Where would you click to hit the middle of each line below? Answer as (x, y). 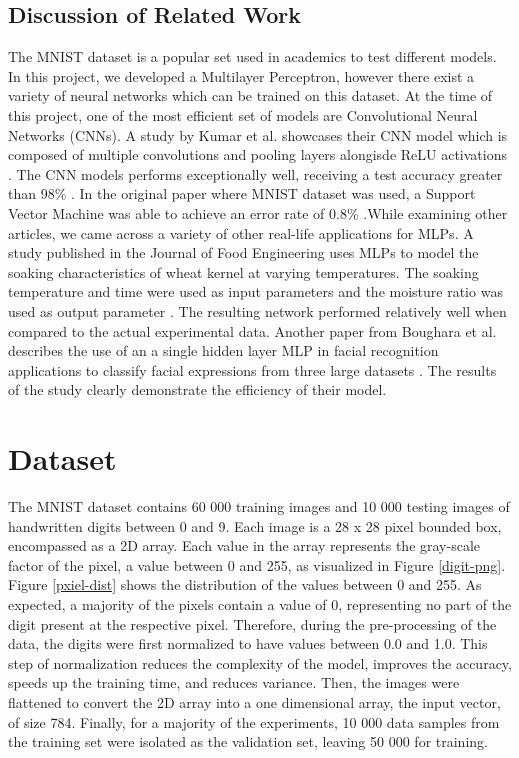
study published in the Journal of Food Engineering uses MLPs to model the (243, 252)
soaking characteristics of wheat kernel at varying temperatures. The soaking (243, 271)
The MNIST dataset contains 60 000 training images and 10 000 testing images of (259, 506)
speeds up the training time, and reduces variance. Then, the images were (234, 682)
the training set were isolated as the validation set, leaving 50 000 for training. (248, 741)
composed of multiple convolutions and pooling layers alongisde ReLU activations (257, 154)
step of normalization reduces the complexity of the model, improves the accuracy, (260, 662)
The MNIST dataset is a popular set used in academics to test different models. (252, 56)
